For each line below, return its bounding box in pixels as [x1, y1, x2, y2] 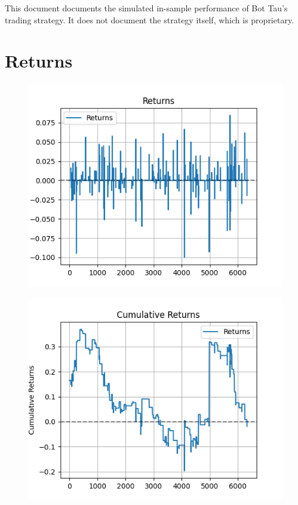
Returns [5, 48, 73, 73]
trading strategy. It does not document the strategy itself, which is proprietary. [5, 13, 294, 26]
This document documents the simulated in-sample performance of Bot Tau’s [5, 2, 288, 14]
